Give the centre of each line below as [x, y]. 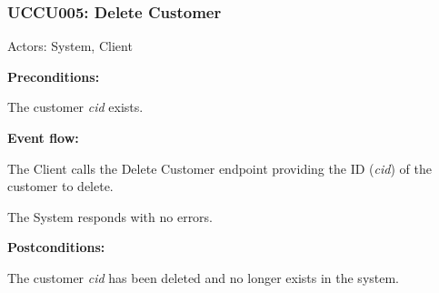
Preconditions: [54, 76]
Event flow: [43, 137]
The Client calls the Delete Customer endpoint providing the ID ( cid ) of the [219, 168]
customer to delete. [60, 186]
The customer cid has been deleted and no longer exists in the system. [204, 277]
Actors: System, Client [70, 46]
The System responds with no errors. [110, 216]
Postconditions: [56, 247]
